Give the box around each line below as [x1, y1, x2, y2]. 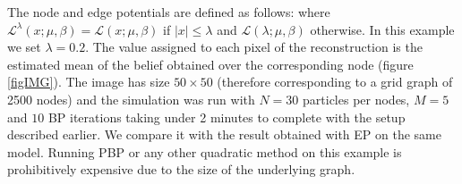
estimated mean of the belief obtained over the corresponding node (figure [7, 54, 414, 73]
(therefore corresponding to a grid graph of [217, 72, 453, 91]
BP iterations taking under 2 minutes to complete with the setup [47, 107, 406, 126]
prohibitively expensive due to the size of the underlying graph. [7, 160, 355, 179]
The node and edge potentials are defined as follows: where [7, 3, 330, 21]
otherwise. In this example [310, 20, 455, 38]
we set [7, 38, 41, 56]
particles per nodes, [303, 89, 410, 108]
